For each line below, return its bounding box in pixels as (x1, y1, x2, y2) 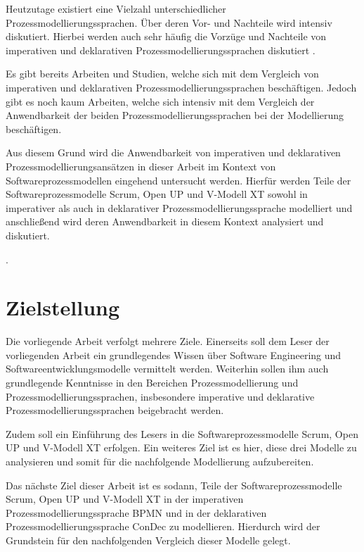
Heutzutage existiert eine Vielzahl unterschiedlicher (6, 1, 226, 15)
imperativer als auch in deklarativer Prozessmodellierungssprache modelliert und (6, 200, 353, 215)
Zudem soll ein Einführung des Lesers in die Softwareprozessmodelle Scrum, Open (6, 426, 358, 441)
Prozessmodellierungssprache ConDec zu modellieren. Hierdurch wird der (6, 519, 320, 534)
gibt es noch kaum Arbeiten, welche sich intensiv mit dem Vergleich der (6, 94, 315, 108)
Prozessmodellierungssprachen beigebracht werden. (6, 403, 224, 418)
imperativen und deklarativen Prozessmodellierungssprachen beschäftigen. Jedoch (6, 80, 357, 94)
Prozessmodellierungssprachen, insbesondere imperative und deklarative (6, 389, 315, 403)
